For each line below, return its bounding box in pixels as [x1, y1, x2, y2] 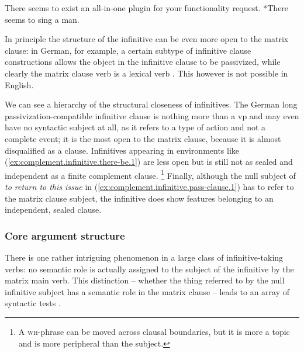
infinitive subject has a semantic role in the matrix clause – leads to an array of [5, 285, 290, 297]
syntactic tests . [5, 297, 61, 309]
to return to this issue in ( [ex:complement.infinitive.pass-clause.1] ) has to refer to [5, 180, 294, 192]
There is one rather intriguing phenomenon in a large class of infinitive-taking [5, 251, 284, 263]
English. [5, 78, 34, 91]
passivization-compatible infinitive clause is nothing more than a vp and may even [5, 109, 299, 122]
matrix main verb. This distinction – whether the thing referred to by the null [5, 274, 285, 286]
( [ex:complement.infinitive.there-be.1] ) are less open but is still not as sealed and [5, 155, 293, 168]
